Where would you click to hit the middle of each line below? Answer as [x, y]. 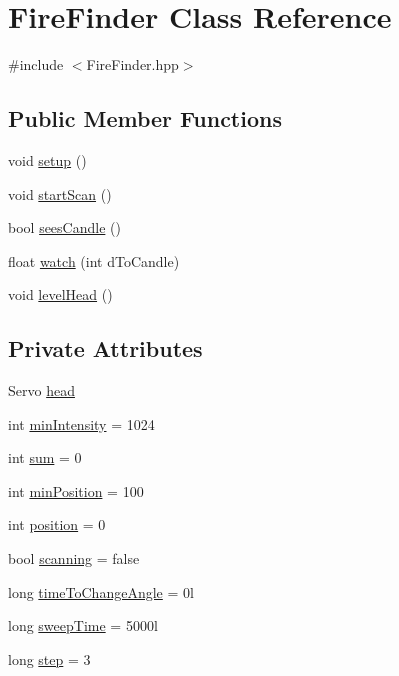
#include [36, 64]
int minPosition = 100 [76, 490]
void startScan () [60, 193]
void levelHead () [60, 294]
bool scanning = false [74, 558]
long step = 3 [49, 658]
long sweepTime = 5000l [83, 625]
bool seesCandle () [64, 227]
